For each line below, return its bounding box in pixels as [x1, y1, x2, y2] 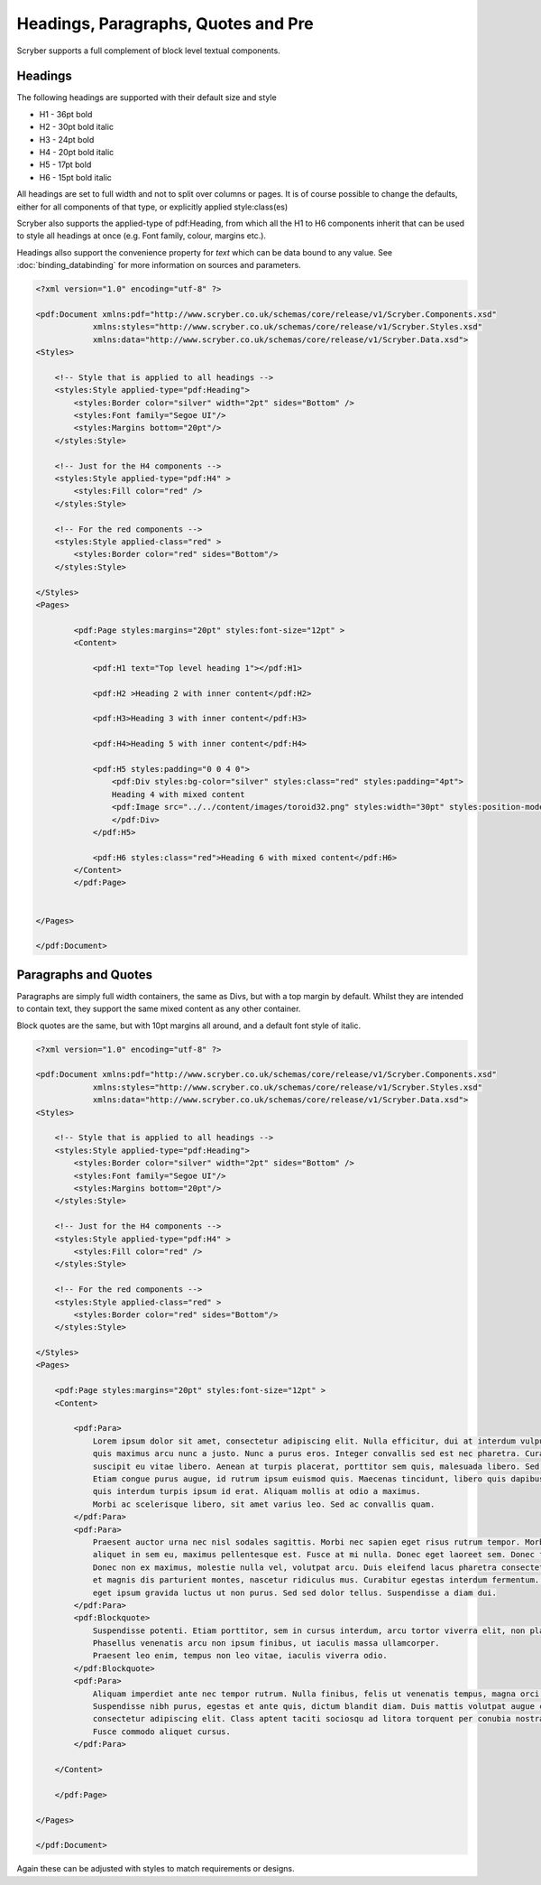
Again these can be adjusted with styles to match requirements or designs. [16, 1863, 295, 1874]
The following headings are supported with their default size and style [16, 92, 277, 103]
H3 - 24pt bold [39, 134, 95, 144]
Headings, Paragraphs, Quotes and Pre [16, 14, 315, 33]
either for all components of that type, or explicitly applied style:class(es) [16, 201, 289, 212]
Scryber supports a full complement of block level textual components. [16, 45, 281, 56]
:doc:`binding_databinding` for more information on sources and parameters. [16, 260, 301, 271]
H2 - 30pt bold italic [39, 122, 115, 133]
